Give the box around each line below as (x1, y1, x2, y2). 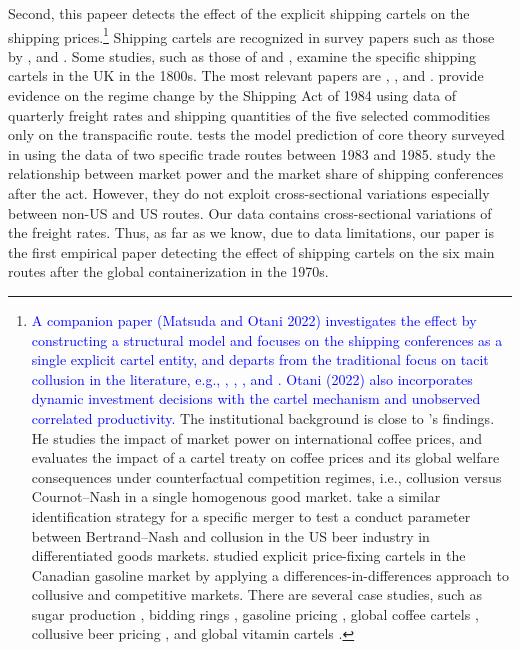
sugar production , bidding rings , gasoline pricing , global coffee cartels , (31, 603, 479, 624)
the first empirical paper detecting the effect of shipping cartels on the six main (8, 241, 495, 262)
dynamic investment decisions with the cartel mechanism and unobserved (31, 388, 481, 409)
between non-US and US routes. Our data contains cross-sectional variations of (8, 202, 492, 223)
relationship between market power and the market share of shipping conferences (8, 163, 504, 184)
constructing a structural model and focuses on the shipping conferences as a (31, 329, 503, 350)
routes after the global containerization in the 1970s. (8, 261, 329, 282)
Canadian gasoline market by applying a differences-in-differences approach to (31, 564, 509, 585)
